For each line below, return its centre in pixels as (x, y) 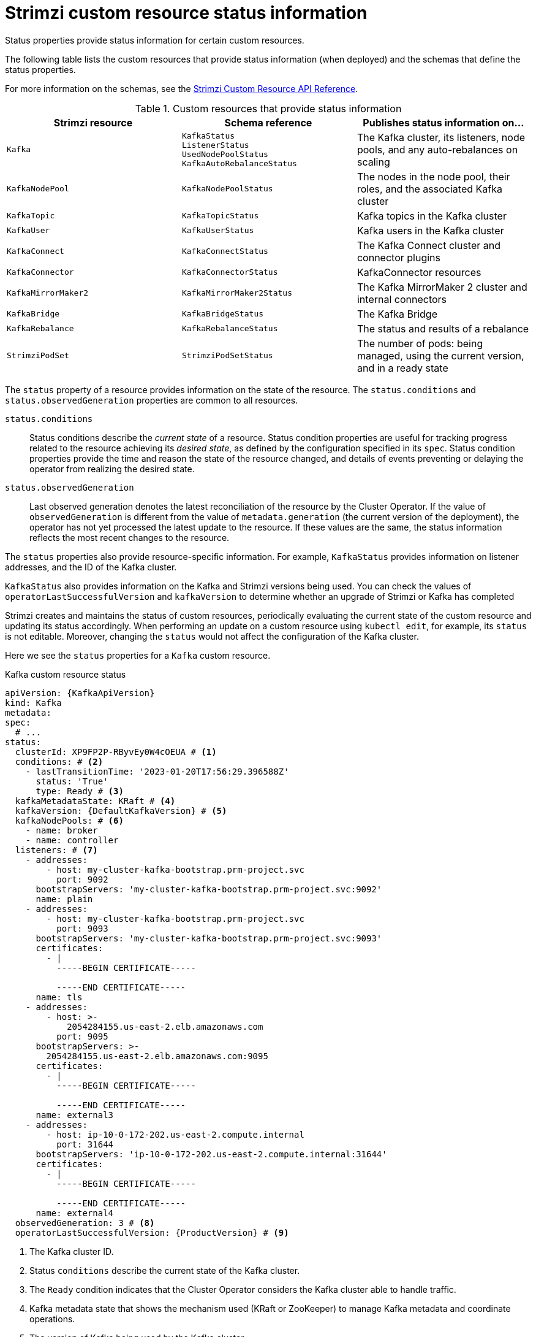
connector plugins (398, 257)
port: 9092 (82, 879)
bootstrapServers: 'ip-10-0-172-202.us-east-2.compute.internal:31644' (211, 1154)
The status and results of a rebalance (443, 328)
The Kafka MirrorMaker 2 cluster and (442, 287)
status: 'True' (72, 781)
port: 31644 (85, 1144)
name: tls (59, 997)
